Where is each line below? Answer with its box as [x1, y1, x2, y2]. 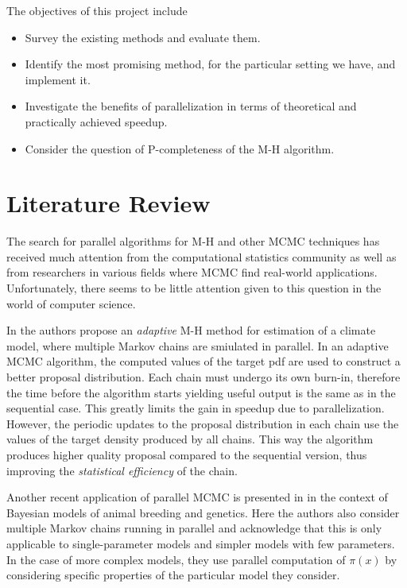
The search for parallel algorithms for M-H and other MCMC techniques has [6, 233, 380, 250]
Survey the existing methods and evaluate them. [25, 29, 261, 45]
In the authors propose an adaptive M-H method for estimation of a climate [6, 322, 376, 338]
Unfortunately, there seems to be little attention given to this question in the [6, 280, 382, 296]
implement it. [25, 71, 91, 87]
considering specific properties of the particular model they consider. [6, 567, 340, 583]
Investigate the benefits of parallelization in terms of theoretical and [25, 98, 357, 114]
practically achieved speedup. [25, 113, 168, 130]
